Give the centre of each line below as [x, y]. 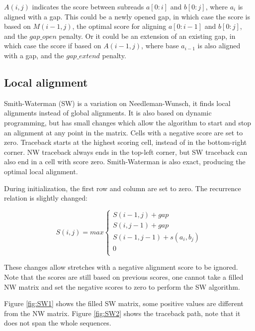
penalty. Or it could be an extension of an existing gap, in [147, 36]
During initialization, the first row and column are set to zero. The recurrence [123, 188]
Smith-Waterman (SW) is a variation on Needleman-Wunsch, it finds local [117, 103]
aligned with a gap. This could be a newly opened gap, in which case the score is [127, 16]
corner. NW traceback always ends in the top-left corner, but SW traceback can [126, 152]
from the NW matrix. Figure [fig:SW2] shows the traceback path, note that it [122, 313]
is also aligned [219, 46]
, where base [160, 46]
